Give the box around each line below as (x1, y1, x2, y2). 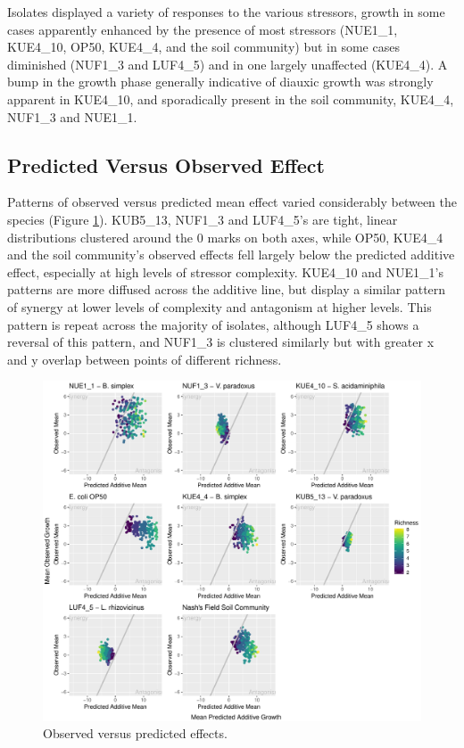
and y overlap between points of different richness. (7, 349, 282, 368)
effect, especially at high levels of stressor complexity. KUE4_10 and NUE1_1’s (7, 262, 443, 281)
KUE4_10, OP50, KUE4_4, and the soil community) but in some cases (7, 37, 400, 56)
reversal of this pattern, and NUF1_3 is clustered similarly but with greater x (7, 333, 435, 351)
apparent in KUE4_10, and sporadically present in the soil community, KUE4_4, (7, 89, 454, 108)
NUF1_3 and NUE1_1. (7, 107, 137, 126)
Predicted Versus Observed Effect (7, 151, 325, 178)
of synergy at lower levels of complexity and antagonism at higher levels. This (7, 297, 432, 316)
